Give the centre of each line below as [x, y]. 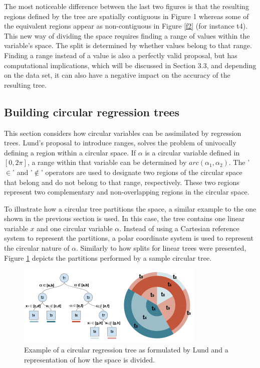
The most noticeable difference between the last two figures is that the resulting [126, 6]
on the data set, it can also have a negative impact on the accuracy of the [117, 75]
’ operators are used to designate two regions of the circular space [142, 172]
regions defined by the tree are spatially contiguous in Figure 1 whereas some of [126, 16]
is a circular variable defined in [192, 152]
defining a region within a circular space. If [70, 152]
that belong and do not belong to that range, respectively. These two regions [122, 182]
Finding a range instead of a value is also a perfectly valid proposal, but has [121, 55]
